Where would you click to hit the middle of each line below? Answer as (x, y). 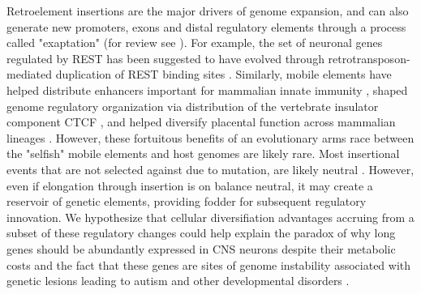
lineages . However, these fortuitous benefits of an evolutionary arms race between (210, 137)
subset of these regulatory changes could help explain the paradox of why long (201, 233)
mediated (29, 74)
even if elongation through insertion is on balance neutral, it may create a (190, 185)
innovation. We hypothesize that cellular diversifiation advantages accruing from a (210, 217)
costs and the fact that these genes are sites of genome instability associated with (209, 264)
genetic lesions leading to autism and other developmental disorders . (178, 281)
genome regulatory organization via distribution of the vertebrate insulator (193, 106)
